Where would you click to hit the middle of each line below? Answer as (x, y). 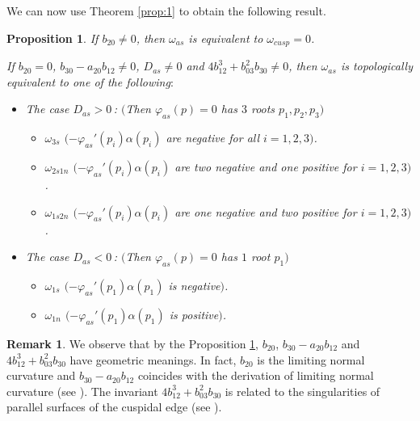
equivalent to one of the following (88, 81)
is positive (194, 315)
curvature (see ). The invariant (82, 391)
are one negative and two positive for (266, 211)
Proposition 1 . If (52, 38)
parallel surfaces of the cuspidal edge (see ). (114, 407)
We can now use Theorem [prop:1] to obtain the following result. (166, 11)
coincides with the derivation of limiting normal (256, 375)
